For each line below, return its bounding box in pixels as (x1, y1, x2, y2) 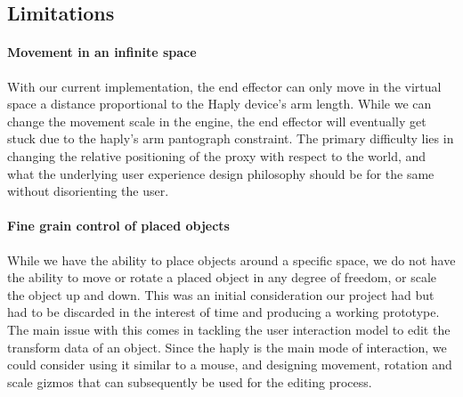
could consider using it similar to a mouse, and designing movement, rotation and (7, 355, 452, 374)
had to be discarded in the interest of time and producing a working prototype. (7, 303, 440, 321)
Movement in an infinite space (7, 43, 197, 61)
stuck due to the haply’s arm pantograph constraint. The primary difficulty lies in (7, 129, 454, 148)
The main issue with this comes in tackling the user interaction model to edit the (7, 320, 451, 338)
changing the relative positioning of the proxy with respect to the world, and (7, 146, 426, 165)
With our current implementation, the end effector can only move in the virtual (7, 77, 442, 95)
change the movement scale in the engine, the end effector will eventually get (7, 111, 426, 130)
